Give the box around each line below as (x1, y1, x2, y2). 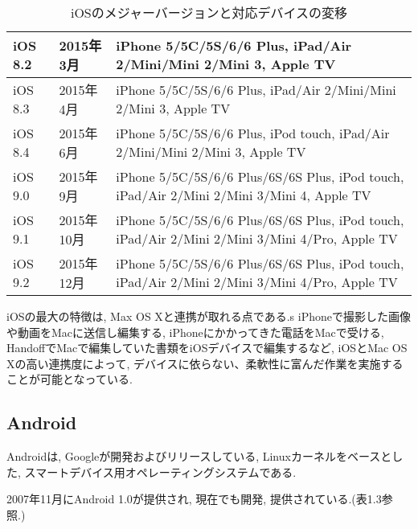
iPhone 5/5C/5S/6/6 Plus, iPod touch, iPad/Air (116, 124, 390, 142)
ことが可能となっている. (6, 371, 133, 388)
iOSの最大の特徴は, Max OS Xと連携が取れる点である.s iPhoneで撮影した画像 (6, 308, 411, 324)
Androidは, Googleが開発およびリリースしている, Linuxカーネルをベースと (6, 448, 392, 465)
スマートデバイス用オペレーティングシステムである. (24, 463, 297, 480)
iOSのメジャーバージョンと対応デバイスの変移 (70, 3, 348, 22)
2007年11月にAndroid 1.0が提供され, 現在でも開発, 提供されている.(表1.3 (6, 490, 382, 507)
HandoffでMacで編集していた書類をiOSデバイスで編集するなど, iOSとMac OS (6, 339, 408, 356)
